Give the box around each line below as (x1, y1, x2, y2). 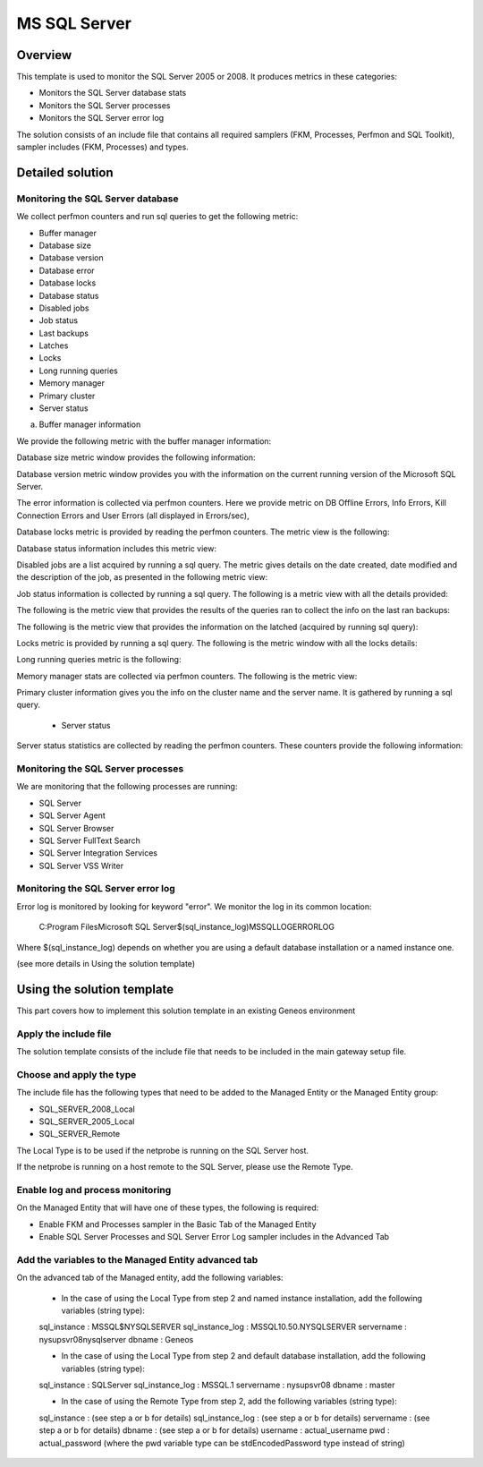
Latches (38, 340, 69, 351)
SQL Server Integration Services (38, 848, 158, 858)
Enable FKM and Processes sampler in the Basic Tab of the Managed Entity (38, 1218, 317, 1230)
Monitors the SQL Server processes (38, 99, 171, 111)
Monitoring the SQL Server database (16, 192, 179, 205)
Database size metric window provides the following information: (16, 452, 256, 463)
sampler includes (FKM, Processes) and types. (16, 141, 190, 152)
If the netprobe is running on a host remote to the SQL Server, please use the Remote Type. (16, 1162, 353, 1173)
